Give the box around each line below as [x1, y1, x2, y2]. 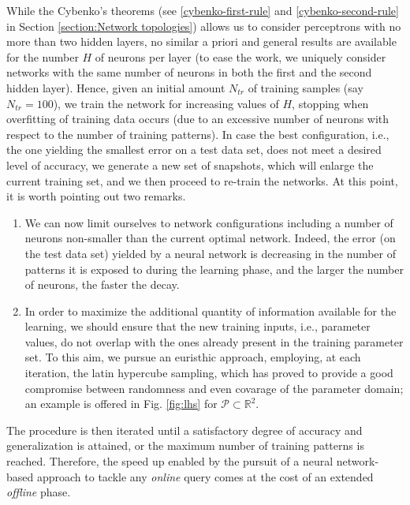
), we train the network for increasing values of [53, 95, 279, 111]
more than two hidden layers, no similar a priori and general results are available [6, 33, 397, 50]
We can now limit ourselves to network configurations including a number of [24, 214, 393, 230]
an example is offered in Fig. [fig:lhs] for [24, 395, 218, 412]
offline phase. [6, 484, 71, 500]
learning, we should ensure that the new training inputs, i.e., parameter [24, 318, 371, 335]
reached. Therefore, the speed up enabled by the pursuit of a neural [6, 453, 334, 469]
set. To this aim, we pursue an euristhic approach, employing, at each [24, 349, 361, 365]
